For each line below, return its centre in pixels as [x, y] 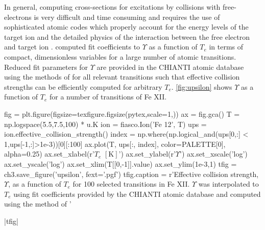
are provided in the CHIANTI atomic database [170, 67]
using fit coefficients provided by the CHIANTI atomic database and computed [137, 194]
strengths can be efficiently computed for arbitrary [83, 86]
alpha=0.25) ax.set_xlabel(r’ [49, 154]
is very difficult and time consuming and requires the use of [127, 17]
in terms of [226, 47]
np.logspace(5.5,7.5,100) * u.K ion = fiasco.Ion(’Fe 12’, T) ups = [105, 124]
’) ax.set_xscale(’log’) [214, 154]
